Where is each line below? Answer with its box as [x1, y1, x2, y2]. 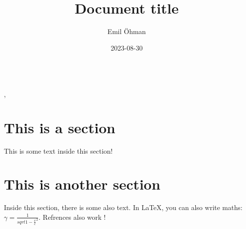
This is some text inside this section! [4, 145, 113, 156]
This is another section [4, 174, 161, 194]
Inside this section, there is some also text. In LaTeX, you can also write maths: [4, 202, 243, 212]
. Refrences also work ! [38, 211, 106, 222]
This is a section [4, 117, 115, 137]
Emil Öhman [107, 26, 146, 36]
